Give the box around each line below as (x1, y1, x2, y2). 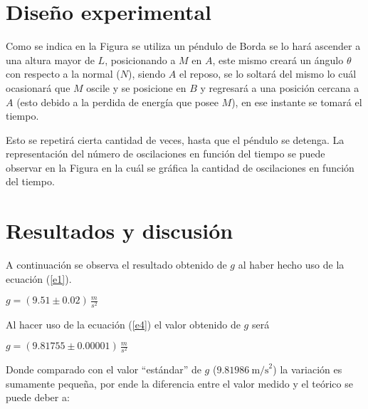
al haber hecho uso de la (238, 257, 345, 272)
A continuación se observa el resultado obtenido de (6, 257, 227, 272)
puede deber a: (6, 390, 70, 405)
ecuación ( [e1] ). (6, 271, 72, 286)
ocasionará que (6, 80, 70, 95)
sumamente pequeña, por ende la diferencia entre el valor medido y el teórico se (6, 376, 353, 390)
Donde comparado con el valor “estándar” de (6, 362, 201, 377)
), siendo (128, 66, 166, 81)
